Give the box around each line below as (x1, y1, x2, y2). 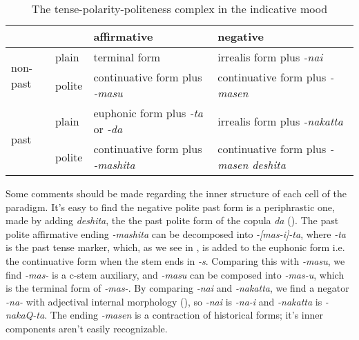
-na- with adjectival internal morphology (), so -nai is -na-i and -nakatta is (6, 294, 322, 308)
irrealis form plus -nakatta (217, 112, 343, 129)
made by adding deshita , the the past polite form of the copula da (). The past (6, 213, 339, 228)
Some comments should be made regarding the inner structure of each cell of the (6, 186, 347, 200)
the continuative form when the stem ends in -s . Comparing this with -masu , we (6, 253, 345, 268)
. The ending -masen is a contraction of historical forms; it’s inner (44, 308, 324, 322)
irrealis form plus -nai (217, 49, 323, 65)
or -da (93, 121, 123, 137)
